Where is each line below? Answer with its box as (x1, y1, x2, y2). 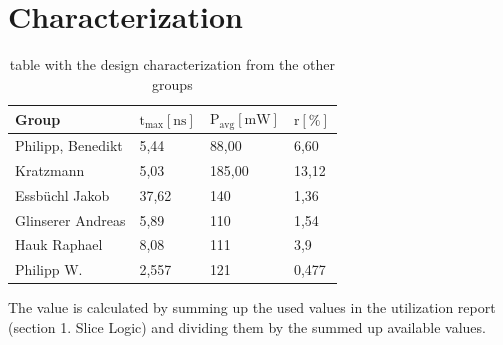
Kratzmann (15, 159, 85, 180)
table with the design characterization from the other (9, 54, 336, 75)
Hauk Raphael (15, 234, 103, 255)
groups (152, 73, 193, 94)
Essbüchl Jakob (15, 184, 110, 205)
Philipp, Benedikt (15, 135, 123, 156)
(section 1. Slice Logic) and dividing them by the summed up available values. (8, 316, 486, 337)
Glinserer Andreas (15, 209, 126, 230)
